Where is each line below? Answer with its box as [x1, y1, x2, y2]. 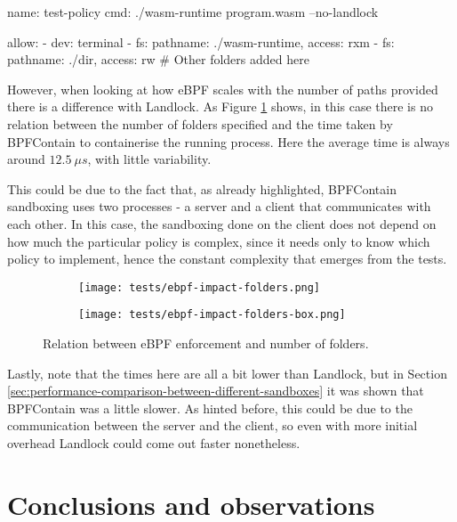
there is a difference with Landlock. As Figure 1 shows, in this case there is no [7, 97, 433, 116]
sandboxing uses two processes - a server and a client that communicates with [7, 197, 431, 216]
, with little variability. [87, 150, 212, 168]
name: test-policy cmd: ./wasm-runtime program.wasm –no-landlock [7, 3, 379, 20]
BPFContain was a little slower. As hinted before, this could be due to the [7, 398, 413, 417]
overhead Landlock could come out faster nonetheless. [7, 434, 301, 452]
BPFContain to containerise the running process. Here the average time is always [7, 132, 450, 151]
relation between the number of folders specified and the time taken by [7, 114, 393, 133]
